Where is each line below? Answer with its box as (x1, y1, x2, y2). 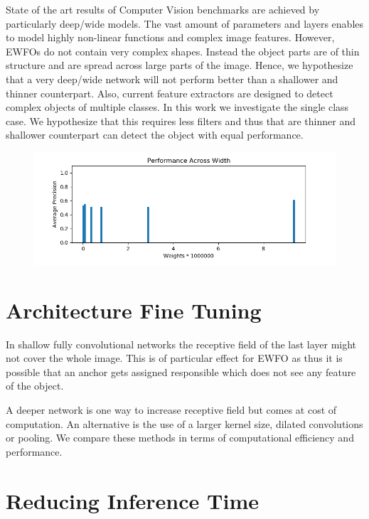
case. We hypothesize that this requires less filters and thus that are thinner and (6, 113, 355, 128)
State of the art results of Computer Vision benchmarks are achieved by (6, 2, 320, 16)
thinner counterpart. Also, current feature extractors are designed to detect (6, 85, 333, 100)
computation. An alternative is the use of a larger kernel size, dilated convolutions (6, 416, 363, 431)
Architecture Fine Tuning (6, 295, 262, 324)
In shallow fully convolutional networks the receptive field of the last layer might (6, 336, 357, 351)
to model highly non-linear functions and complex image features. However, (6, 30, 335, 45)
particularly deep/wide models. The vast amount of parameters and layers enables (6, 16, 364, 31)
